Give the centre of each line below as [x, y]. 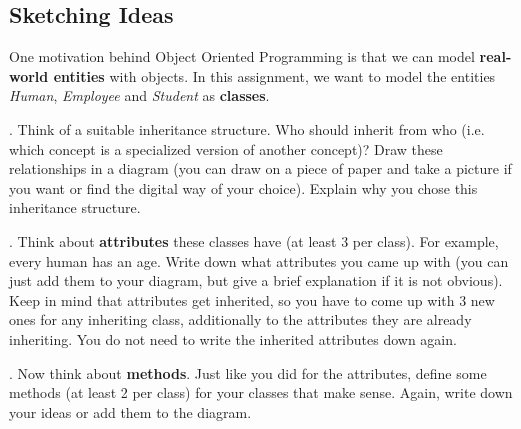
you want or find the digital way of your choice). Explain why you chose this [243, 187]
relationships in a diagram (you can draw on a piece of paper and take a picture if [260, 168]
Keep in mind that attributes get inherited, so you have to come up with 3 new [252, 299]
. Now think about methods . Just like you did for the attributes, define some [248, 372]
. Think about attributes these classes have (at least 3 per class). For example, [254, 240]
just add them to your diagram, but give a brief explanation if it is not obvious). [256, 280]
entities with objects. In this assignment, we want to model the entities [274, 75]
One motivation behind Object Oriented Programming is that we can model [242, 56]
